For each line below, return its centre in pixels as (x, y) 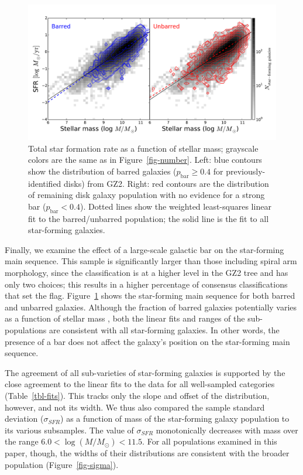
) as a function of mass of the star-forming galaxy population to (175, 418)
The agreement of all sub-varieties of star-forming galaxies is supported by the (145, 372)
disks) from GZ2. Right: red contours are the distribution (166, 183)
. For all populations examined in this (210, 441)
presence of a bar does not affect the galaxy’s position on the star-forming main (147, 341)
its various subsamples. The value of (69, 430)
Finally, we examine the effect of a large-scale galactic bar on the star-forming (144, 249)
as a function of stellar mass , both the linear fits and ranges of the (125, 318)
